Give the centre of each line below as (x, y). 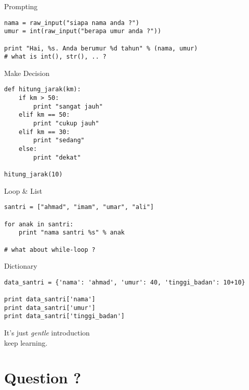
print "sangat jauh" (68, 106)
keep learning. (26, 342)
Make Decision (27, 73)
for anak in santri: (39, 224)
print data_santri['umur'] (50, 308)
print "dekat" (57, 157)
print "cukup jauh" (66, 124)
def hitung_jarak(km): (43, 89)
